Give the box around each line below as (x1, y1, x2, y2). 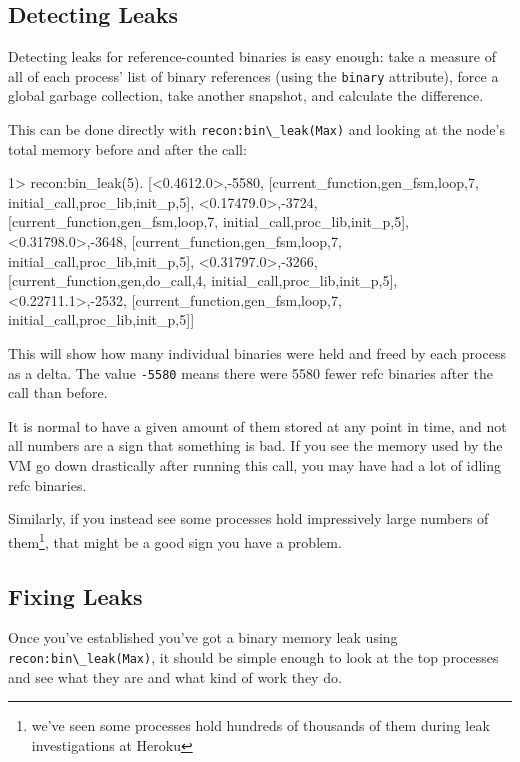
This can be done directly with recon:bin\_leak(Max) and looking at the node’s (8, 119, 505, 140)
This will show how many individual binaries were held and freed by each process (8, 343, 506, 364)
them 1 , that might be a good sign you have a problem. (8, 528, 342, 552)
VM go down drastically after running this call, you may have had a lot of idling (8, 455, 502, 476)
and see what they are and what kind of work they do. (8, 666, 342, 687)
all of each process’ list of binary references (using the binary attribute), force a (8, 65, 499, 86)
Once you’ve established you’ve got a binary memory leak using (8, 627, 398, 648)
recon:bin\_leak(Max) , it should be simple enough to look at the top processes (8, 646, 499, 667)
